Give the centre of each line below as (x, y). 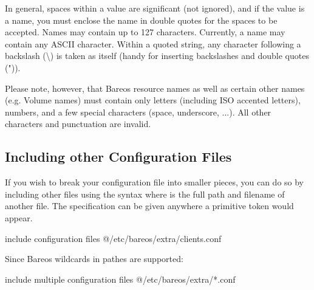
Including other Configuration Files (118, 157)
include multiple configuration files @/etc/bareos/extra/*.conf (120, 279)
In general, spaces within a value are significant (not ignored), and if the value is (155, 8)
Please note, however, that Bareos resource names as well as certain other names (155, 88)
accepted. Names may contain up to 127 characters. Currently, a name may (145, 32)
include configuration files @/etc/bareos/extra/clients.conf (113, 238)
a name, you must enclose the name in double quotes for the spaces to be (141, 20)
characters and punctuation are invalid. (78, 124)
